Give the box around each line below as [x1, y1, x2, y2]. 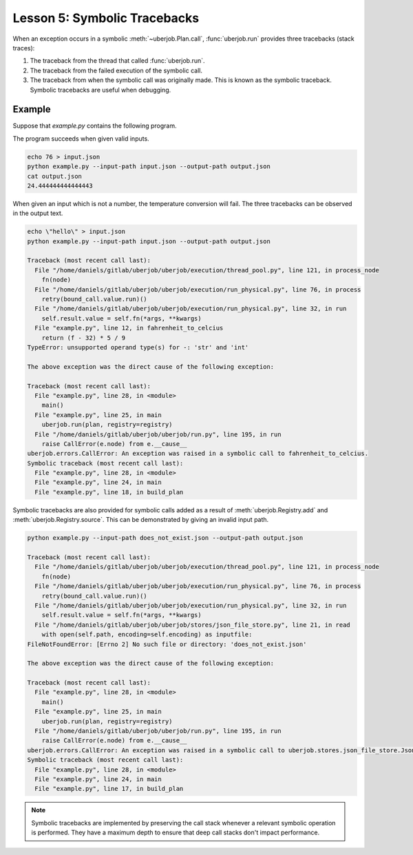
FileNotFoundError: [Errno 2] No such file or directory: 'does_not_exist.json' [27, 640, 307, 648]
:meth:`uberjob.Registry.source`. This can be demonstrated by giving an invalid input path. [12, 516, 269, 524]
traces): [12, 43, 35, 52]
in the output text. [12, 209, 63, 217]
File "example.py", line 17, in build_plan [34, 785, 184, 793]
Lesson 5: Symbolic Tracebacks [12, 10, 200, 26]
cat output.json [27, 172, 83, 180]
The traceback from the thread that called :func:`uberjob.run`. [30, 57, 206, 65]
